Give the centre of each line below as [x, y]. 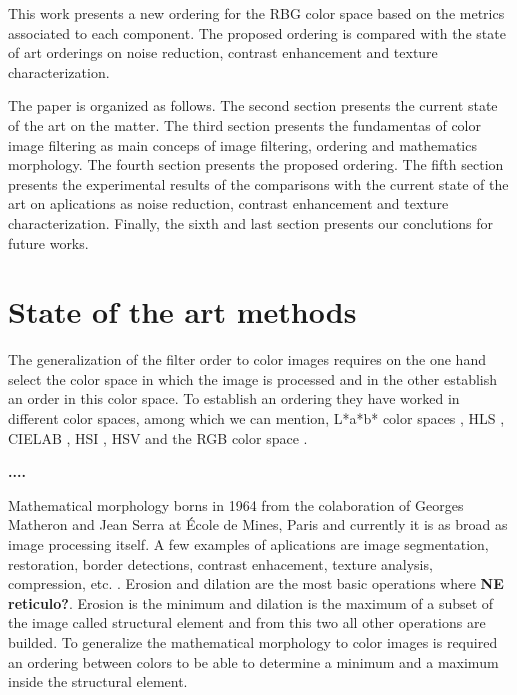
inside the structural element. [98, 681]
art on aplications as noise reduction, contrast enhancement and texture [228, 203]
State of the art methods [182, 311]
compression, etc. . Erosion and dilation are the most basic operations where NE [256, 583]
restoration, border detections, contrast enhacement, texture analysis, [220, 563]
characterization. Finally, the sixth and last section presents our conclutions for [251, 222]
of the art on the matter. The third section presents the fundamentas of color [244, 124]
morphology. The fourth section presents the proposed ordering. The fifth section [256, 164]
